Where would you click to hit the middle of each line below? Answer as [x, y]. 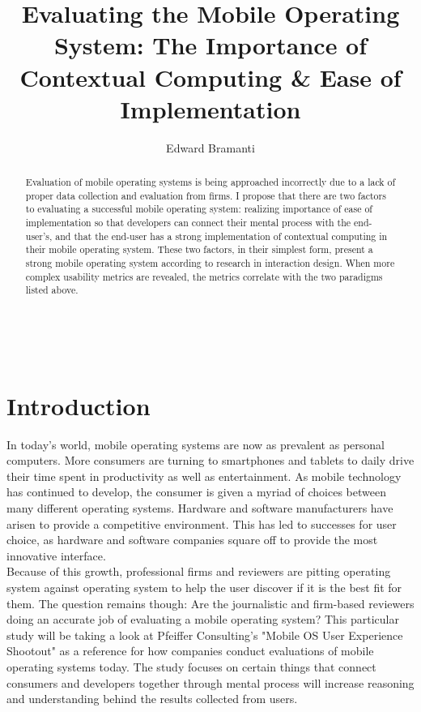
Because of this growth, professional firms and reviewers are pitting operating [199, 571]
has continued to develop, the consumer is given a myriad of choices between [196, 492]
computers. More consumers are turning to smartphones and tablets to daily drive [210, 460]
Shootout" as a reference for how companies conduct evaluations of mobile [190, 651]
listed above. [52, 290]
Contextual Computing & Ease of [210, 77]
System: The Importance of [210, 45]
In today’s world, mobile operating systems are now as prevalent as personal [196, 444]
